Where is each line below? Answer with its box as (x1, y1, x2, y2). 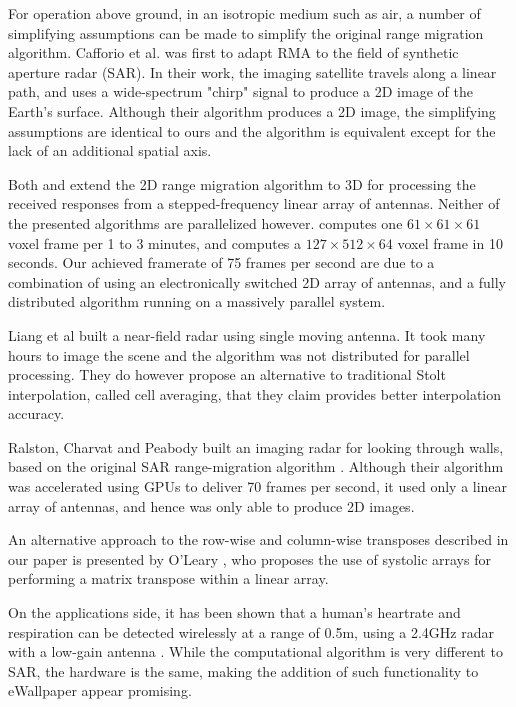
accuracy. (8, 403, 65, 424)
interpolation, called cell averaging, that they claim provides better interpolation (8, 383, 502, 404)
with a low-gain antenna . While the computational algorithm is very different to (8, 641, 503, 662)
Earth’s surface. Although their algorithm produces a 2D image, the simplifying (8, 100, 496, 121)
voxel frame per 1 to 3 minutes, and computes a (8, 232, 302, 253)
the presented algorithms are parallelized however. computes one (8, 212, 403, 233)
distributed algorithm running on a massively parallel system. (8, 291, 386, 312)
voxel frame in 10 (397, 232, 503, 253)
